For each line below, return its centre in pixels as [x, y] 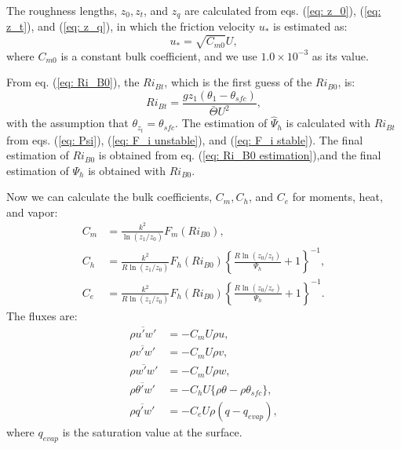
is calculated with [328, 123]
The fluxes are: [42, 315]
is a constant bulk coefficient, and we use [159, 55]
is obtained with [127, 170]
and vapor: [32, 212]
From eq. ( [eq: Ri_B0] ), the [73, 82]
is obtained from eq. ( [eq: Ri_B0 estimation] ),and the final [240, 155]
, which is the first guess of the [238, 82]
